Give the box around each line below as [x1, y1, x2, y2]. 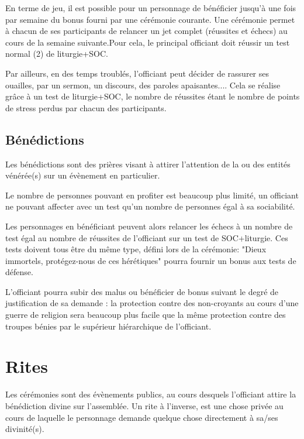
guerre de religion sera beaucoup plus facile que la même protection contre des [5, 308, 286, 321]
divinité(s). [5, 423, 44, 435]
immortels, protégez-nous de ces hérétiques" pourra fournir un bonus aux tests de [5, 254, 296, 266]
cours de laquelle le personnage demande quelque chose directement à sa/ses [5, 411, 278, 423]
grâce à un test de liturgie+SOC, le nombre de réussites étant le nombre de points [5, 90, 300, 102]
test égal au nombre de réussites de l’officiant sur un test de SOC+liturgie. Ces [5, 231, 288, 243]
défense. [5, 266, 33, 278]
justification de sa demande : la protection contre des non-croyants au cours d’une [5, 297, 299, 309]
